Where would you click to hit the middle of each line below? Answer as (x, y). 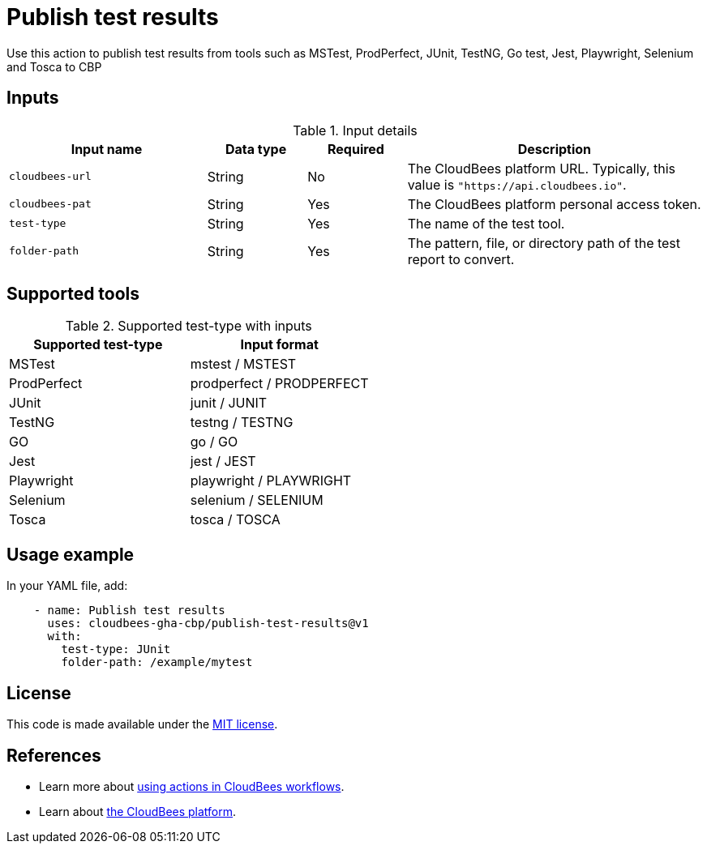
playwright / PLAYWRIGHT (271, 481)
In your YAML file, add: (67, 586)
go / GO (214, 442)
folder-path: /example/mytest (157, 662)
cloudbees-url (50, 177)
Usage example (71, 554)
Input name (107, 149)
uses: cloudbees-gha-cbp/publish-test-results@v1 (208, 624)
